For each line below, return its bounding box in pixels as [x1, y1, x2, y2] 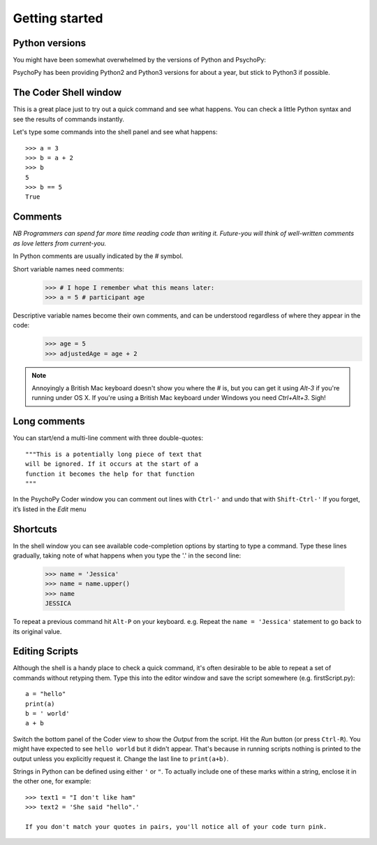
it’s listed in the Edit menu [13, 504, 87, 513]
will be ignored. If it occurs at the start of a [25, 460, 199, 468]
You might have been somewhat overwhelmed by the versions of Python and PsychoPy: [13, 56, 267, 64]
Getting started [13, 10, 103, 26]
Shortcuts [13, 523, 57, 535]
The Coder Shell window [13, 87, 122, 99]
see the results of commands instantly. [13, 115, 125, 123]
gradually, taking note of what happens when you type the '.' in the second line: [13, 551, 242, 560]
